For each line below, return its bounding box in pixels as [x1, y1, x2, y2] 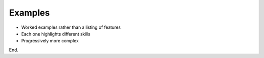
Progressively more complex [21, 38, 79, 44]
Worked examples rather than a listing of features [21, 24, 121, 30]
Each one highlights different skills [21, 31, 90, 37]
